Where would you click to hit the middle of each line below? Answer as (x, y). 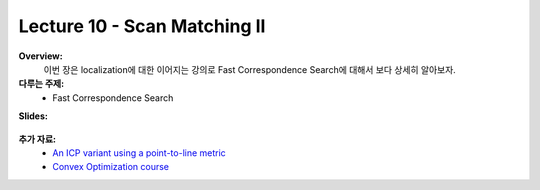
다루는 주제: (41, 84)
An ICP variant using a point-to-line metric (139, 152)
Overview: (41, 56)
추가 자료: (37, 139)
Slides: (33, 116)
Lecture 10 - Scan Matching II (142, 26)
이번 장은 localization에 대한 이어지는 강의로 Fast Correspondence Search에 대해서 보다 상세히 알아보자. (250, 69)
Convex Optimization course (111, 167)
